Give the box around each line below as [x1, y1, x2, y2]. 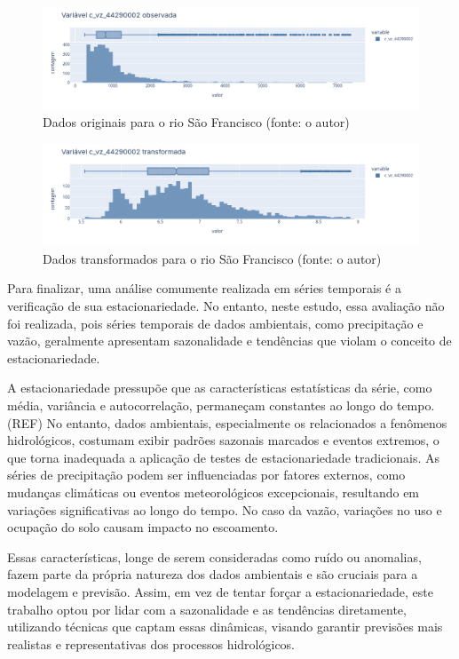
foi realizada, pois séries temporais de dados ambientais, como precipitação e [7, 314, 423, 332]
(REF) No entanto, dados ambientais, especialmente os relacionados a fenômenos [7, 413, 447, 432]
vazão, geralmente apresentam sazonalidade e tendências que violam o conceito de [7, 331, 452, 350]
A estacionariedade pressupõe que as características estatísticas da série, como [7, 378, 432, 397]
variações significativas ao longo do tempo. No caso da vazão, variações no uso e [7, 500, 442, 519]
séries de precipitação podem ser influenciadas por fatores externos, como [7, 465, 406, 484]
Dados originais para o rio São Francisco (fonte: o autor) [43, 113, 350, 131]
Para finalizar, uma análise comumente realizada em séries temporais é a [7, 279, 401, 298]
